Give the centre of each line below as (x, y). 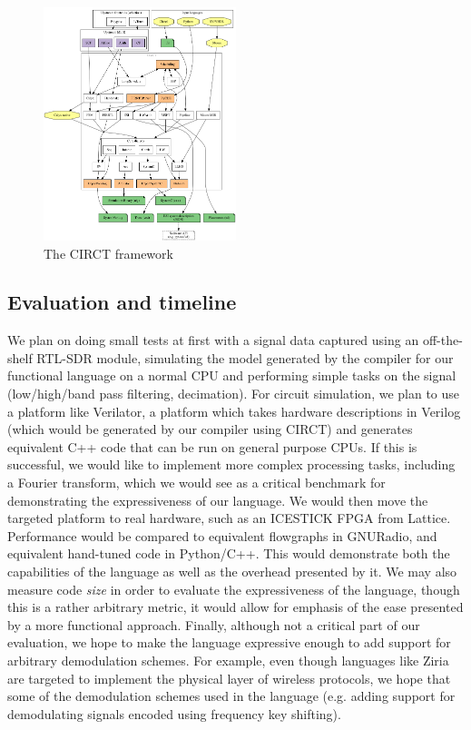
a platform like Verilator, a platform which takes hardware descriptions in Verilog (234, 411)
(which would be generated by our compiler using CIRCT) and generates (210, 429)
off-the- (442, 340)
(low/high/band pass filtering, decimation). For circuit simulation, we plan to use (234, 394)
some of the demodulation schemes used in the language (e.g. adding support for (231, 696)
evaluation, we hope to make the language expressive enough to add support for (229, 642)
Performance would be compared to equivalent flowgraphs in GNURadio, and (222, 535)
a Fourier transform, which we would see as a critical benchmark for (196, 483)
